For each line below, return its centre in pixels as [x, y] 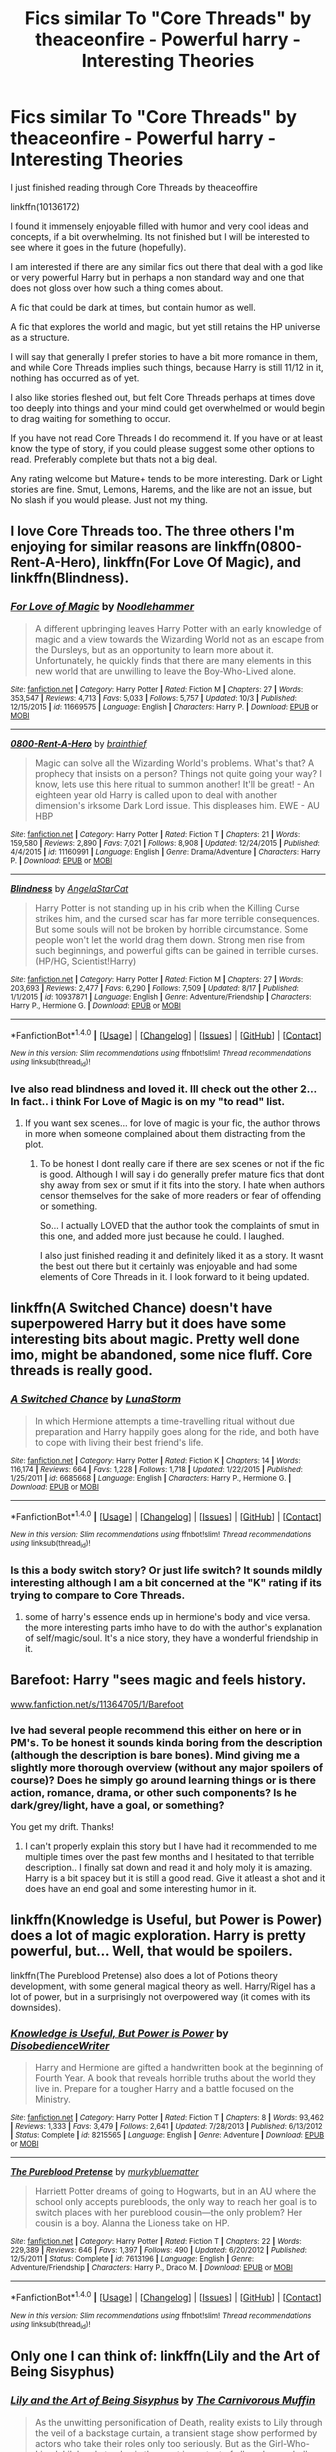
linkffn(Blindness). [70, 578]
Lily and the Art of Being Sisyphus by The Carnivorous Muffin [163, 2400]
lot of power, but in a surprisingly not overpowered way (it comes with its [160, 1996]
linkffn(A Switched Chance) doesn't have [141, 1308]
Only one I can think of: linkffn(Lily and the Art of [165, 2356]
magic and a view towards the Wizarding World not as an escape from [179, 639]
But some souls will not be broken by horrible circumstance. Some [171, 929]
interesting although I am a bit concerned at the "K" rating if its [166, 1582]
